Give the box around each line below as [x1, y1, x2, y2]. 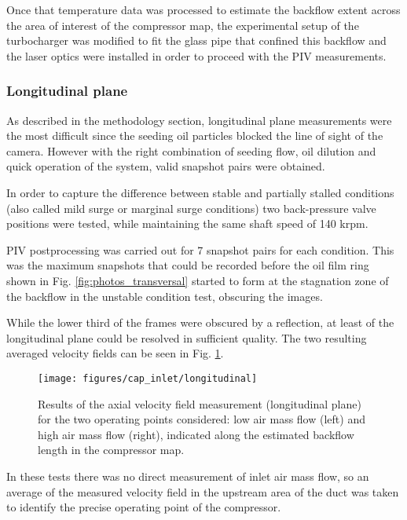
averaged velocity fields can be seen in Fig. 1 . [6, 345, 224, 361]
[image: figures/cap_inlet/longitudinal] [38, 372, 258, 384]
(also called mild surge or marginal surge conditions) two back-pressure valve [6, 200, 376, 216]
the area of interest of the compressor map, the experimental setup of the [6, 16, 359, 33]
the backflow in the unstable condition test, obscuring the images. [6, 287, 323, 304]
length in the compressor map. [38, 441, 185, 458]
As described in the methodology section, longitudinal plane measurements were [6, 112, 392, 128]
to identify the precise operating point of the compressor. [6, 499, 281, 515]
